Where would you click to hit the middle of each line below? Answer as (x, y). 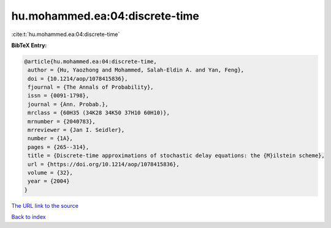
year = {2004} (49, 181)
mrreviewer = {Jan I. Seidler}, (76, 130)
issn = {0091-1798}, (59, 96)
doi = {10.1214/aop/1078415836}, (78, 79)
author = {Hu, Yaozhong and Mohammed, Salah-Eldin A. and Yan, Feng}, (136, 70)
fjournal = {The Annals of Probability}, (91, 87)
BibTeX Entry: (29, 45)
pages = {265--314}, (59, 147)
